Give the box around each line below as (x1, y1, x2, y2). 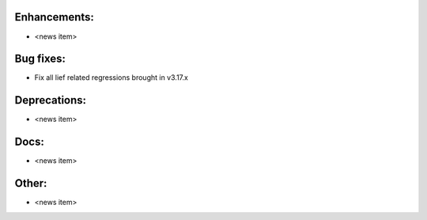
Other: (14, 176, 47, 190)
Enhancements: (14, 10, 95, 24)
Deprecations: (14, 93, 87, 107)
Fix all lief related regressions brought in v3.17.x (34, 73, 189, 82)
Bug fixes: (14, 52, 66, 66)
